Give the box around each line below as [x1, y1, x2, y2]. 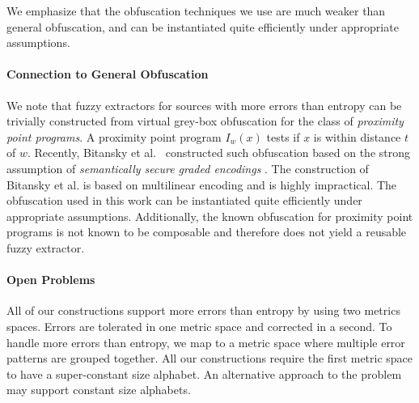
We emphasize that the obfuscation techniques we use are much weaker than [6, 2, 386, 19]
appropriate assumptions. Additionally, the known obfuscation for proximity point [6, 207, 413, 224]
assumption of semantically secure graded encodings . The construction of [6, 159, 369, 176]
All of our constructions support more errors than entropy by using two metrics [6, 302, 400, 319]
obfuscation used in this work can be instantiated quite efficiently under [6, 192, 362, 209]
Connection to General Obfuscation [6, 66, 209, 83]
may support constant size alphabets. [6, 381, 191, 398]
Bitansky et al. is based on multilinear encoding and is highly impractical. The [6, 176, 397, 193]
